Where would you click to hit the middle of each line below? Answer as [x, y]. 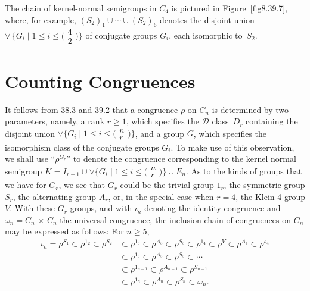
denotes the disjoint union [207, 19]
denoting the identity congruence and [213, 208]
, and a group [160, 133]
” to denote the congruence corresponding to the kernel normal [181, 159]
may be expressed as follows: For [64, 231]
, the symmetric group [264, 185]
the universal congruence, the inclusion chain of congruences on [175, 219]
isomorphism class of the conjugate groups [82, 147]
